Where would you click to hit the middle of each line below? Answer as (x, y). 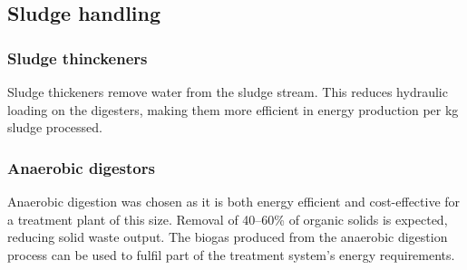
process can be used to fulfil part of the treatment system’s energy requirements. (231, 254)
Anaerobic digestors (81, 167)
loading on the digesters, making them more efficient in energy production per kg (233, 109)
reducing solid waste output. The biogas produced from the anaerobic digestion (228, 237)
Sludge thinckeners (78, 58)
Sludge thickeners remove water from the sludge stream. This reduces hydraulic (228, 92)
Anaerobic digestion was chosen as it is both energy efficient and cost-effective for (234, 201)
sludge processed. (55, 127)
